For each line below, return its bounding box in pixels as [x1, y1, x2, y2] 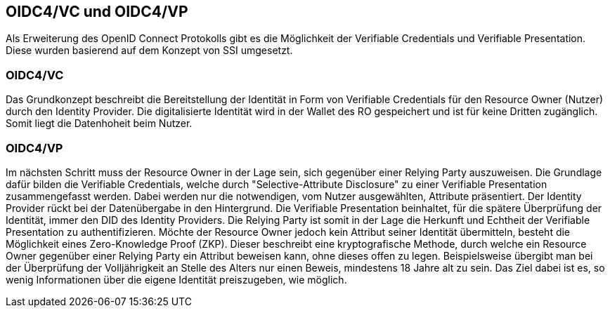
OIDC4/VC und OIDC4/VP [6, 3, 188, 20]
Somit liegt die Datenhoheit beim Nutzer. [6, 117, 193, 130]
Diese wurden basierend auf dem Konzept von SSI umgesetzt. [6, 44, 293, 57]
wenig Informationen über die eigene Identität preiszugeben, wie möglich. [6, 273, 347, 286]
